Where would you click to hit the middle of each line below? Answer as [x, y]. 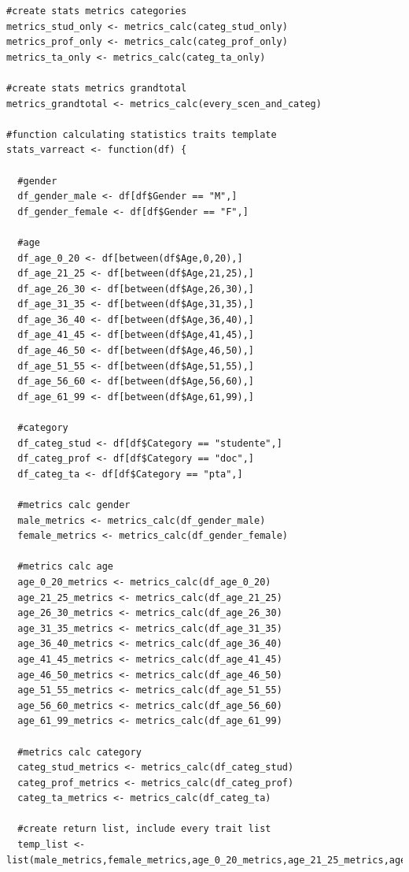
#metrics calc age [66, 567]
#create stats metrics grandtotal [97, 88]
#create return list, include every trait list [144, 829]
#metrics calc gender [74, 505]
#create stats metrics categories [97, 11]
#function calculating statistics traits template [142, 134]
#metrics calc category [79, 752]
